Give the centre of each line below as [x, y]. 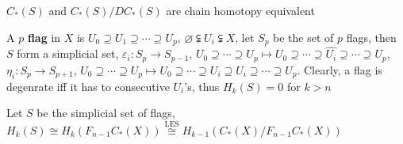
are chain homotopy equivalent [240, 10]
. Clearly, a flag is [340, 69]
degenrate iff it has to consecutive [88, 86]
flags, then [371, 37]
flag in [44, 37]
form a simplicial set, [68, 53]
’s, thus [202, 86]
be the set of [303, 37]
